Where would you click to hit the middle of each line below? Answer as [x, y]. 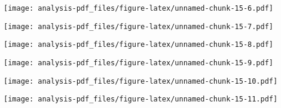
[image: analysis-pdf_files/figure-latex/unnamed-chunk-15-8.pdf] [139, 45]
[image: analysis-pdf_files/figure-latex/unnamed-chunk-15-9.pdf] [139, 63]
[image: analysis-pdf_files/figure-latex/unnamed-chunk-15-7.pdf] [139, 26]
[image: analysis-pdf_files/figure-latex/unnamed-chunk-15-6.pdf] [139, 8]
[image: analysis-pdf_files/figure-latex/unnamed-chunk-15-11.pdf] [141, 99]
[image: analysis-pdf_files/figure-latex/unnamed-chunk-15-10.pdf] [141, 81]
